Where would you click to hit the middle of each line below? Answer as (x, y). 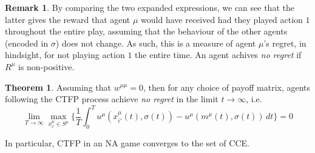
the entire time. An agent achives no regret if (218, 55)
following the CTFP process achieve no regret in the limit (112, 99)
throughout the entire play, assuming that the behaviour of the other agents (146, 31)
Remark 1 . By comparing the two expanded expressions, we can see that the (150, 7)
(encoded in (27, 43)
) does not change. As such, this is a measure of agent (156, 43)
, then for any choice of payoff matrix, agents (227, 87)
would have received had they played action (222, 19)
